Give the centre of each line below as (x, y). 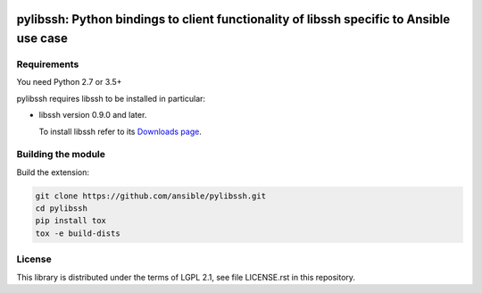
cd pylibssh (62, 209)
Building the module (61, 155)
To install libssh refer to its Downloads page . (120, 131)
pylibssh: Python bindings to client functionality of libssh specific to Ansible (233, 19)
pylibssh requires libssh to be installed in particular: (111, 98)
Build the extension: (53, 172)
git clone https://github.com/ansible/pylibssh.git (151, 196)
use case (42, 39)
